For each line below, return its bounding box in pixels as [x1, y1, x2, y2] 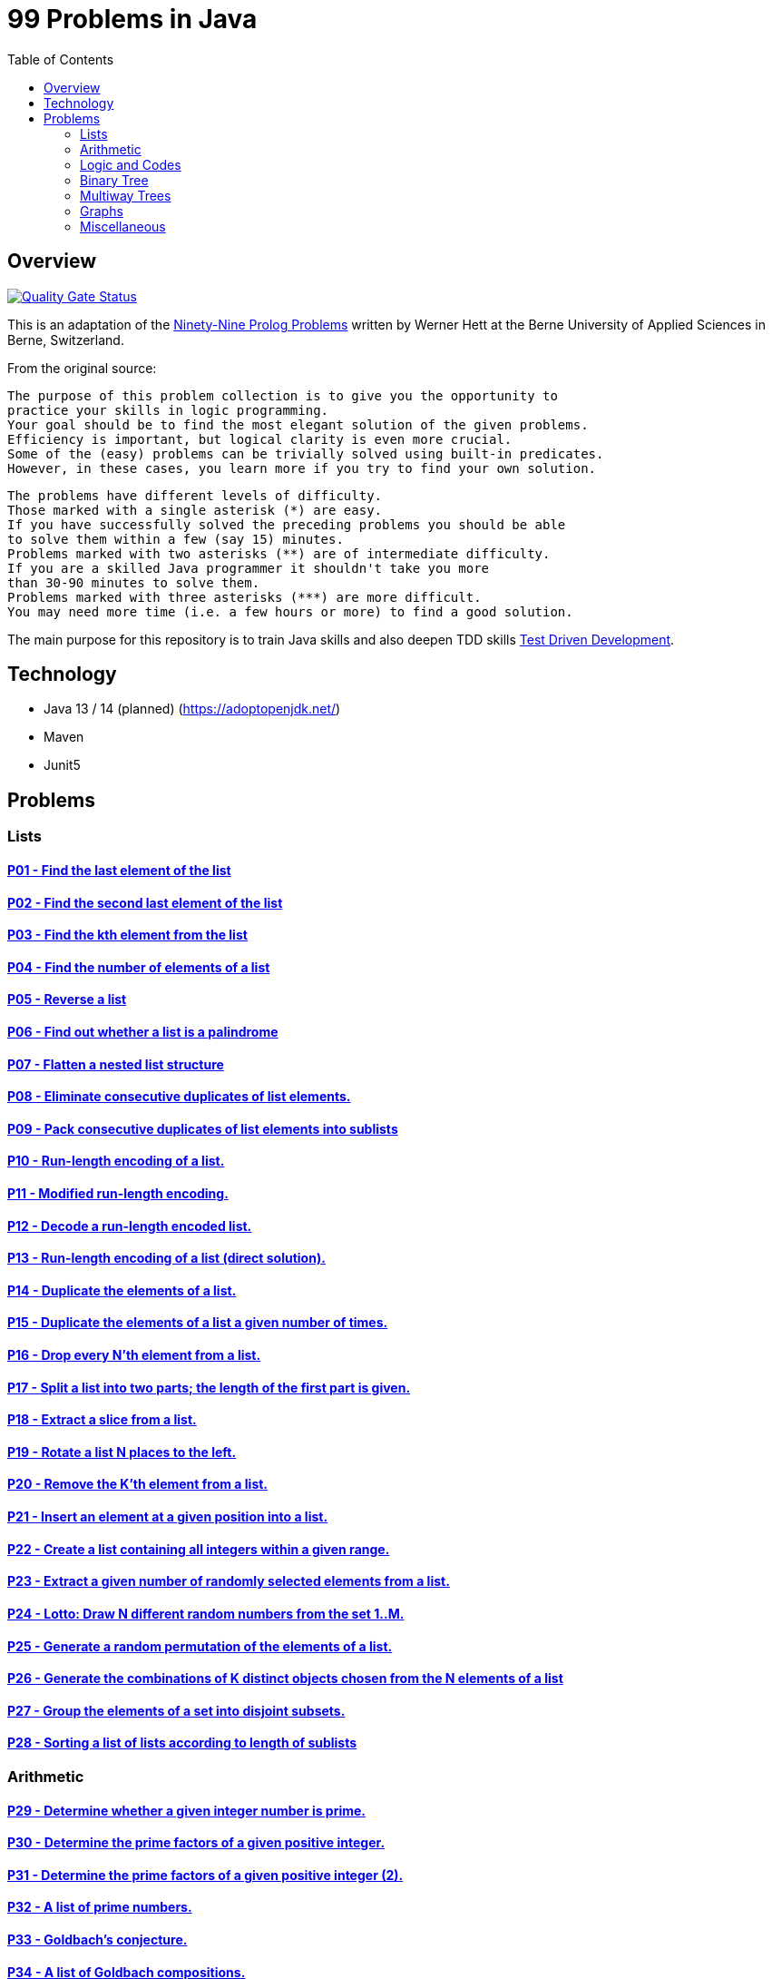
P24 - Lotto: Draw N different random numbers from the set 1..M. [7, 1605, 405, 1621]
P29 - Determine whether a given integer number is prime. [7, 1802, 366, 1818]
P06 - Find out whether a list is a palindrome [7, 1023, 279, 1039]
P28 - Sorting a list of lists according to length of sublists [7, 1735, 357, 1751]
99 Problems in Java [7, 4, 258, 34]
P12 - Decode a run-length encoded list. [7, 1217, 252, 1234]
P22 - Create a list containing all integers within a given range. [7, 1541, 390, 1557]
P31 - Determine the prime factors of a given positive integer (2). [7, 1866, 404, 1883]
